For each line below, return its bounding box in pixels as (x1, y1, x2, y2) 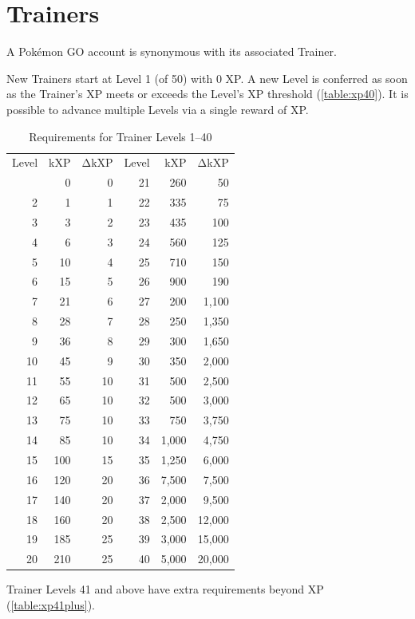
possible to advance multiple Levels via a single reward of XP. (6, 101, 309, 117)
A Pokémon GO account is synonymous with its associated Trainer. (6, 43, 337, 60)
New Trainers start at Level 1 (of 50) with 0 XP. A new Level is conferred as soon (6, 69, 408, 86)
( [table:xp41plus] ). (6, 596, 95, 613)
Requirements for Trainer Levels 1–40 (29, 128, 212, 144)
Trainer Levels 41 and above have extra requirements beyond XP (6, 581, 324, 597)
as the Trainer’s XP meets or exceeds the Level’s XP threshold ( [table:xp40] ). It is (6, 85, 409, 102)
